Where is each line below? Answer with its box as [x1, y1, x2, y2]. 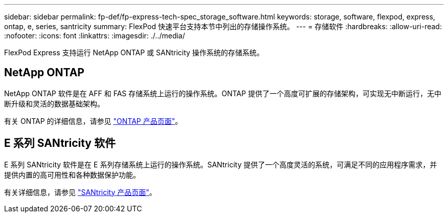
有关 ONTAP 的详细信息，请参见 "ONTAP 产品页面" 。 [4, 116, 183, 125]
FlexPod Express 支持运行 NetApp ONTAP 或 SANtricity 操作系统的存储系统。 [4, 48, 264, 57]
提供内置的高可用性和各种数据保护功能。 [4, 170, 140, 179]
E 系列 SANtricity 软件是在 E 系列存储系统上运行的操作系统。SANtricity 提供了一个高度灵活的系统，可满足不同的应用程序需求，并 [4, 160, 437, 169]
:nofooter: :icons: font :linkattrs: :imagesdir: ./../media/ [4, 31, 185, 40]
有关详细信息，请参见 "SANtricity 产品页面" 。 [4, 187, 156, 197]
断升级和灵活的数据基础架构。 [4, 99, 104, 108]
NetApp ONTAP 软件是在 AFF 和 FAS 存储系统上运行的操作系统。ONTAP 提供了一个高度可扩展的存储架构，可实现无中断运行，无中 [4, 89, 441, 98]
